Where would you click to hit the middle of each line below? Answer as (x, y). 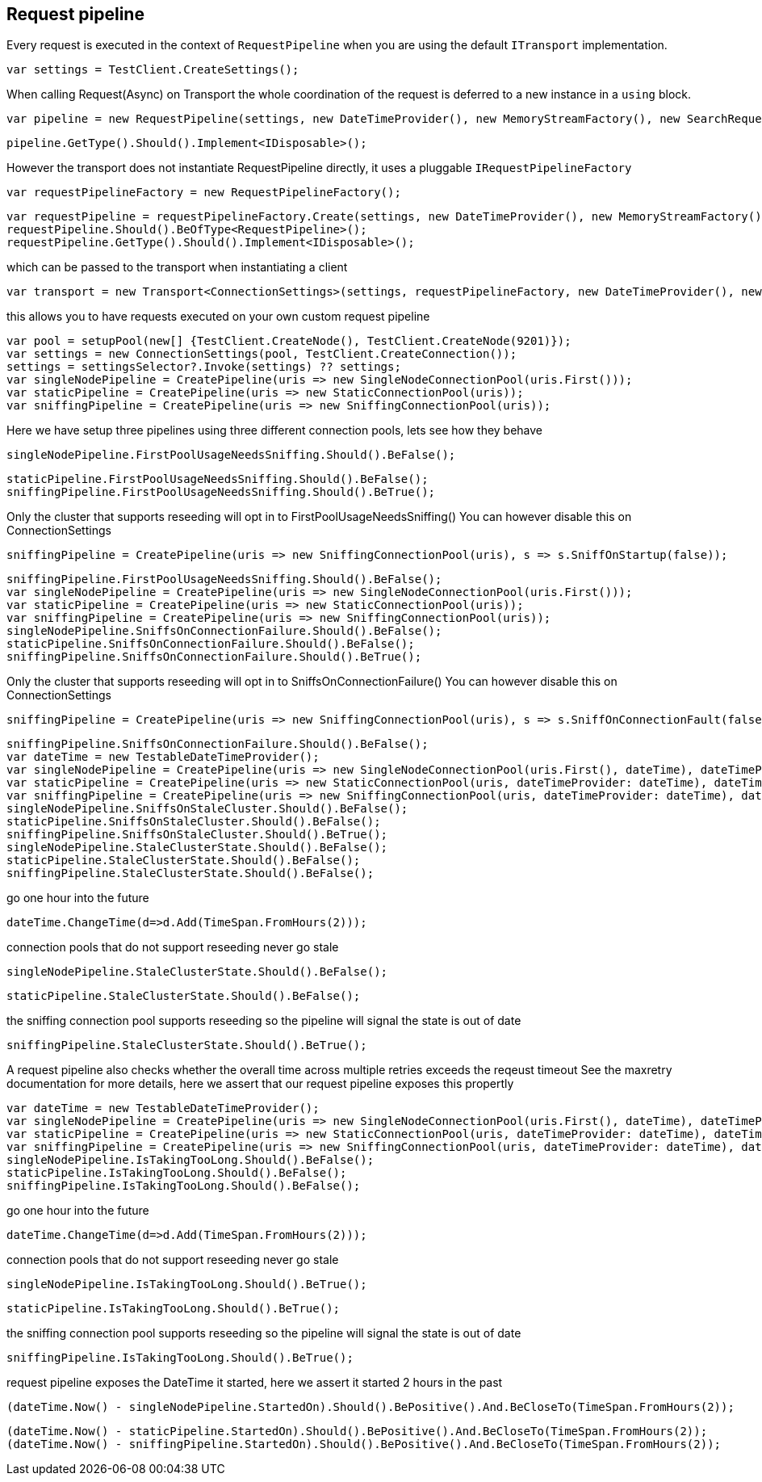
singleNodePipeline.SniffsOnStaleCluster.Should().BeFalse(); (207, 809)
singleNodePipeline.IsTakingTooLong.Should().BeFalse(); (190, 1160)
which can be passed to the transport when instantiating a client (177, 267)
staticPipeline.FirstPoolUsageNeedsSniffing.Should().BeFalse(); (218, 479)
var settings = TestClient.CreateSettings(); (153, 70)
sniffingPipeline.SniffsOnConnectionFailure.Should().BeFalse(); (218, 744)
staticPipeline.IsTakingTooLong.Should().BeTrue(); (174, 1309)
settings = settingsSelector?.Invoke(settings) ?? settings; (204, 367)
